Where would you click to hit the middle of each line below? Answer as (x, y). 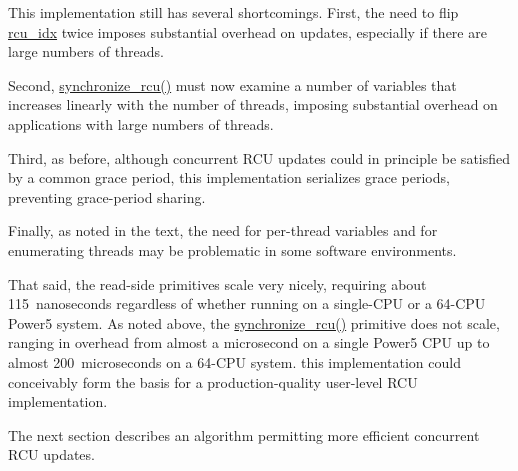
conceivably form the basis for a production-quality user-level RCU (213, 381)
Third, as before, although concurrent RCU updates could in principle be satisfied (259, 157)
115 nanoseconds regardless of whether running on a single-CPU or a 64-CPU (247, 303)
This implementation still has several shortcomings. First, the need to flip (233, 12)
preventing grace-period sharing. (107, 196)
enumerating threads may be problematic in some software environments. (232, 249)
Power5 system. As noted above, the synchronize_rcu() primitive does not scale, (254, 322)
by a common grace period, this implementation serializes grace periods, (229, 177)
